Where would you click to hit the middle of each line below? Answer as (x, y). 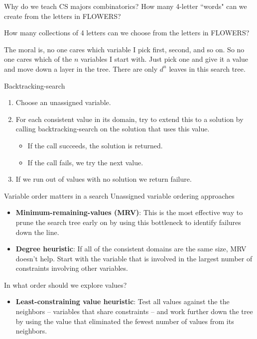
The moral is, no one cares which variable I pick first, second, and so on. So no (124, 49)
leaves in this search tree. (207, 68)
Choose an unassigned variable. (63, 102)
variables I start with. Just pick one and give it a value (164, 59)
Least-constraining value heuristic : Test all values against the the (123, 301)
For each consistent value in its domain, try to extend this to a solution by (129, 119)
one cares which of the (38, 59)
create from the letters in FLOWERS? (63, 16)
